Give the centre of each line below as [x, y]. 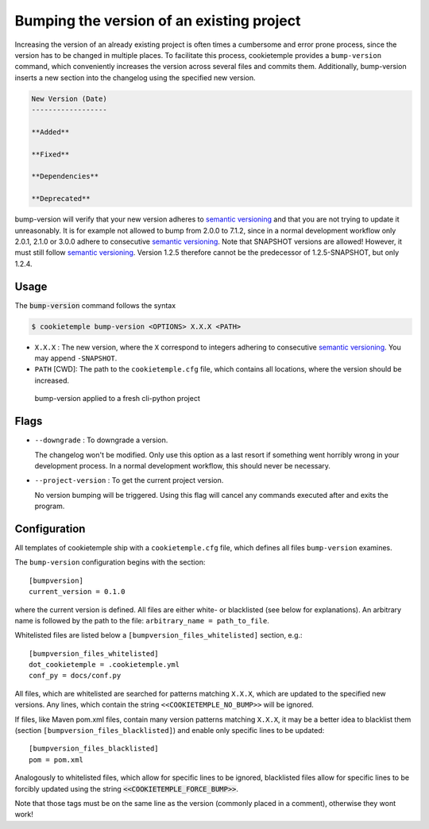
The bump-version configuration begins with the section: [110, 562]
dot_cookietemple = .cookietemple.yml [104, 665]
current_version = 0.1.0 [77, 592]
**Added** [50, 132]
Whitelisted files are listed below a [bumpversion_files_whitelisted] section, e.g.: [158, 635]
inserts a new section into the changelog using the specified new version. [135, 77]
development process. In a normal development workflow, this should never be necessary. [183, 465]
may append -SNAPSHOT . [76, 358]
